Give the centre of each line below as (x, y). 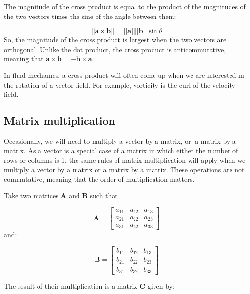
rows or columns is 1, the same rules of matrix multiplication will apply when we (125, 160)
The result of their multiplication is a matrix (71, 286)
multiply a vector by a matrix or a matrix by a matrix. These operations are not (124, 169)
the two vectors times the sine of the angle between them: (90, 16)
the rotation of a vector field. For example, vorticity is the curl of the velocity (120, 84)
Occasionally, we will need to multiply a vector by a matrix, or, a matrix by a (120, 140)
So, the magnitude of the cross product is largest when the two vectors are (115, 40)
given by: (161, 286)
